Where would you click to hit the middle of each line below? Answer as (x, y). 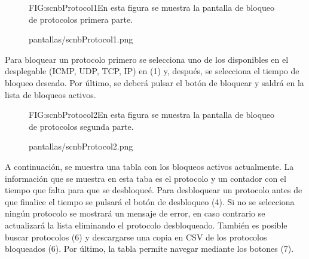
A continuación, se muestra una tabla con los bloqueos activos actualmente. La (149, 166)
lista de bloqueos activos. (51, 94)
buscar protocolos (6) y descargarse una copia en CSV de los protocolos (136, 237)
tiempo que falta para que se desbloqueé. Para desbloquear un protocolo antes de (154, 190)
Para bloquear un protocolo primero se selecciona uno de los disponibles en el (147, 59)
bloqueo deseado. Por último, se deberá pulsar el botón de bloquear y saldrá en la (154, 82)
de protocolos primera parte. (81, 19)
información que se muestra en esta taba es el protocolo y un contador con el (146, 178)
